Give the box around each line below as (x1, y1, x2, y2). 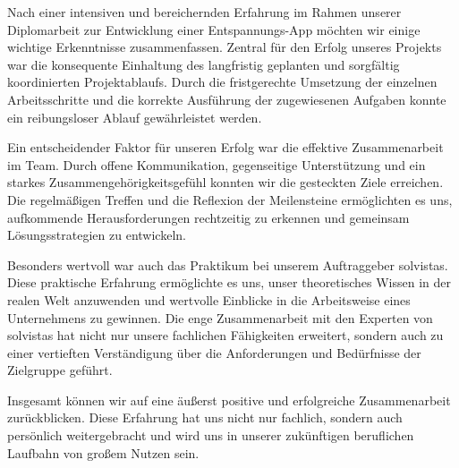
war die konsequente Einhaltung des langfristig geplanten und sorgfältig (7, 55, 400, 73)
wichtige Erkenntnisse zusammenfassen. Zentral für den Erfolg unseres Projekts (7, 38, 442, 56)
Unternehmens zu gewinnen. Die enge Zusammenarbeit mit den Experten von (7, 308, 433, 327)
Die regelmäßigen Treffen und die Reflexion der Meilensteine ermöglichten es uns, (7, 190, 453, 208)
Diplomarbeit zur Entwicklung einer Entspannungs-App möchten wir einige (7, 20, 421, 38)
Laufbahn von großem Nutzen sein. (7, 443, 200, 462)
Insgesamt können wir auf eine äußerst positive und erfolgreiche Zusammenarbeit (7, 390, 451, 409)
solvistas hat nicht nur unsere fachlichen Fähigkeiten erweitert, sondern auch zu (7, 326, 444, 345)
